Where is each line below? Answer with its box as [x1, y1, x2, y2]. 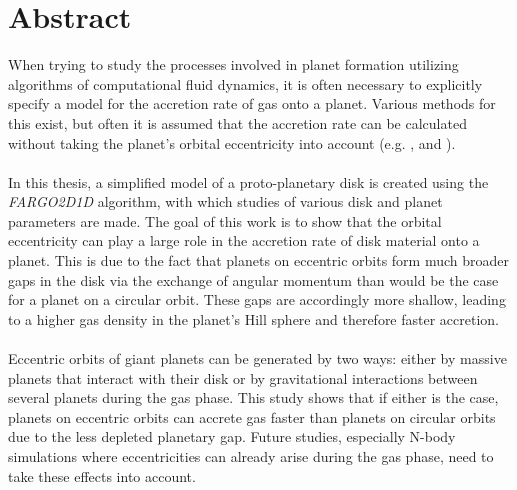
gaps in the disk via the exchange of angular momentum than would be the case [8, 269, 499, 290]
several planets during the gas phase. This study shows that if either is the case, [8, 387, 499, 408]
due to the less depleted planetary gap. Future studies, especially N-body [8, 426, 456, 447]
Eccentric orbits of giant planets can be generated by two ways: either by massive [8, 348, 507, 369]
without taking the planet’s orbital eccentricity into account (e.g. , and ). [8, 132, 456, 153]
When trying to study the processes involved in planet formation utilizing [8, 54, 459, 75]
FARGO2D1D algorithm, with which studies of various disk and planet [8, 191, 443, 212]
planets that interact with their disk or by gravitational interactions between [8, 367, 478, 388]
